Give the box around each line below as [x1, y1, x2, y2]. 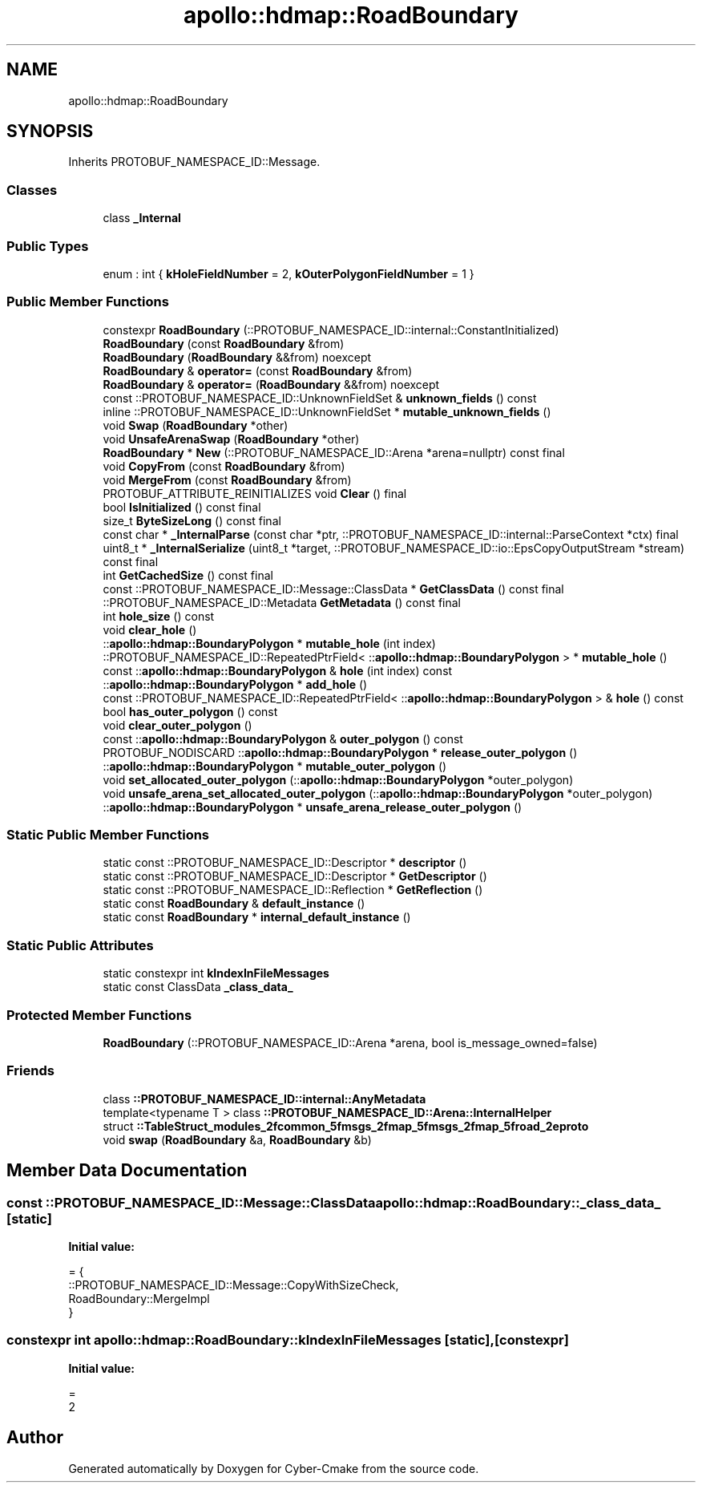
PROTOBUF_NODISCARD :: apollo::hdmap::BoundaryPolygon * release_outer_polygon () [103, 745, 578, 759]
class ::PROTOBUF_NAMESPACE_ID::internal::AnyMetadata [103, 1091, 426, 1106]
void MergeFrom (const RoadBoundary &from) [103, 472, 352, 487]
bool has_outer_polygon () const [103, 704, 278, 718]
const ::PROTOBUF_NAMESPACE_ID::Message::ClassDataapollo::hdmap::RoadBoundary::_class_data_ [6, 1194, 661, 1211]
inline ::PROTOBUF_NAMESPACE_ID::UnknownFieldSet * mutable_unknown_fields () [103, 404, 551, 419]
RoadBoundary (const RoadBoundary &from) [103, 336, 345, 350]
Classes [6, 181, 58, 198]
